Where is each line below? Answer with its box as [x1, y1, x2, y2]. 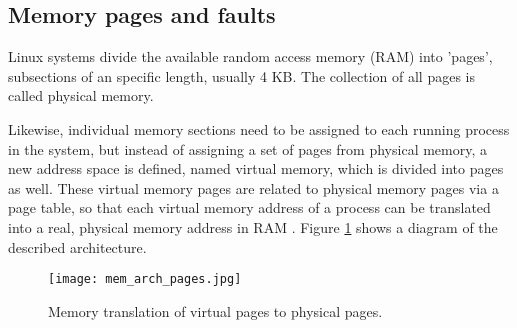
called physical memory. [8, 85, 154, 106]
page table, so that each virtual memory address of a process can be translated [8, 197, 491, 218]
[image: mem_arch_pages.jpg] [48, 272, 242, 287]
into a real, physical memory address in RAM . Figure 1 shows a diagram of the [8, 216, 498, 237]
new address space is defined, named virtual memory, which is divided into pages [8, 158, 504, 179]
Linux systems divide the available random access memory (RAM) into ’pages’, [8, 46, 493, 67]
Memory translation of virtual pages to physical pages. [48, 300, 383, 321]
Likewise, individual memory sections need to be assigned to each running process [8, 118, 510, 139]
